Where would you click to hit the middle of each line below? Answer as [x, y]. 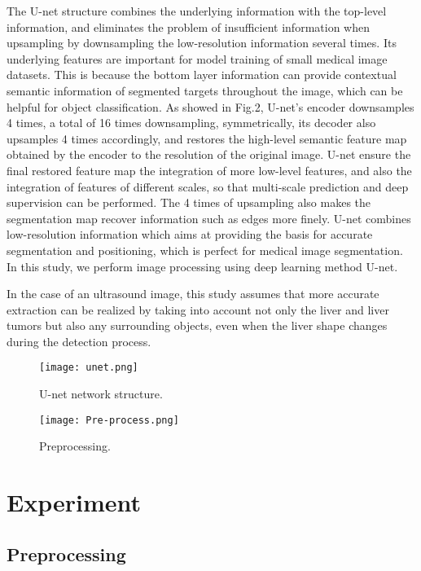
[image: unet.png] [89, 368]
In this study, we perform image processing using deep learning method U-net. [202, 266]
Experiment [74, 502]
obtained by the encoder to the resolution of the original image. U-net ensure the [209, 154]
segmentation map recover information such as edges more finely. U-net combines [209, 218]
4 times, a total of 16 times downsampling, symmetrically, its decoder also [191, 123]
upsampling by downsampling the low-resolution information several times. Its [202, 43]
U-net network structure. [101, 394]
